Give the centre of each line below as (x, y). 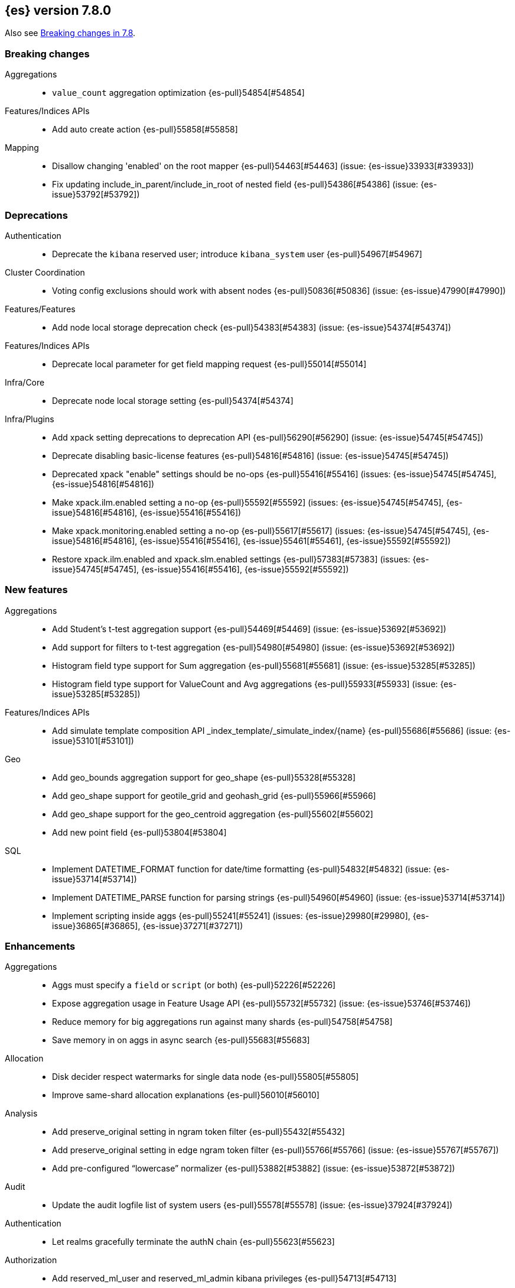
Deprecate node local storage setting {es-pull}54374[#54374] (173, 400)
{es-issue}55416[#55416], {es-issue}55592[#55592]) (245, 569)
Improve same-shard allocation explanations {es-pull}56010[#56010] (186, 1095)
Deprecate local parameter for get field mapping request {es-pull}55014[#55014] (209, 364)
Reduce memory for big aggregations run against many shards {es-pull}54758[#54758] (222, 1022)
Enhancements (40, 946)
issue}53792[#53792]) (96, 195)
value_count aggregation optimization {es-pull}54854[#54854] (178, 93)
